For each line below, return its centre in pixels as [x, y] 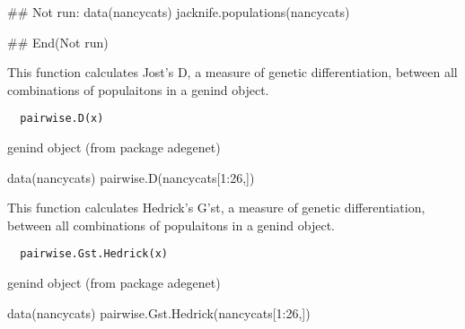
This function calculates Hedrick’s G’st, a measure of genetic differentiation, [216, 208]
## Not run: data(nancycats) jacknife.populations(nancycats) [179, 12]
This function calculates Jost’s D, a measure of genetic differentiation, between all [232, 72]
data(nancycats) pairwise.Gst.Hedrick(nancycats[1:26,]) [159, 312]
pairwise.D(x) [62, 119]
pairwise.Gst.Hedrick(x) [94, 254]
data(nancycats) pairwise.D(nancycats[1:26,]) [131, 177]
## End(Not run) [58, 42]
